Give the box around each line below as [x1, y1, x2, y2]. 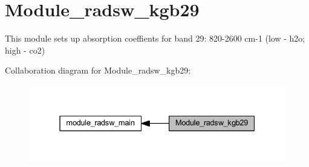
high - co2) [5, 43, 45, 56]
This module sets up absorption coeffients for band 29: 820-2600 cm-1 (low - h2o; [5, 32, 305, 45]
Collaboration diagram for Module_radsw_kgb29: [5, 64, 191, 77]
